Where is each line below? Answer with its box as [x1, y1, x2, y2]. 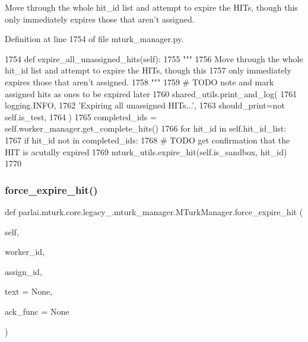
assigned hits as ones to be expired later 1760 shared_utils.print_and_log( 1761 [5, 87, 297, 100]
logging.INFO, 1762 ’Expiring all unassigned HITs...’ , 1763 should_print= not [5, 99, 285, 111]
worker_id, [5, 245, 45, 258]
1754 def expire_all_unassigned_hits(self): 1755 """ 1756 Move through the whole [5, 52, 303, 65]
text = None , [5, 285, 53, 298]
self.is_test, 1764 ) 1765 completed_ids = [5, 110, 157, 123]
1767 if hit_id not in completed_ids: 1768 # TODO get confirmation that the [5, 133, 290, 146]
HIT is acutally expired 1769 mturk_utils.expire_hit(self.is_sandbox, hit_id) [5, 145, 287, 158]
